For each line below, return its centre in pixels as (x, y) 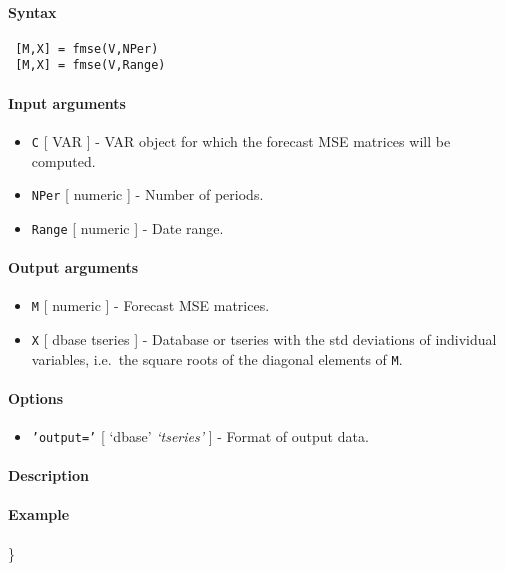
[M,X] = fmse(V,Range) (90, 65)
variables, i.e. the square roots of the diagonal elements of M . (217, 358)
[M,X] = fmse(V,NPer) (87, 48)
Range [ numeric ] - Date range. (127, 227)
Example (39, 514)
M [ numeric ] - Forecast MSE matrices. (150, 305)
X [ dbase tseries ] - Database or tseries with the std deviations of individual (264, 338)
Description (49, 475)
